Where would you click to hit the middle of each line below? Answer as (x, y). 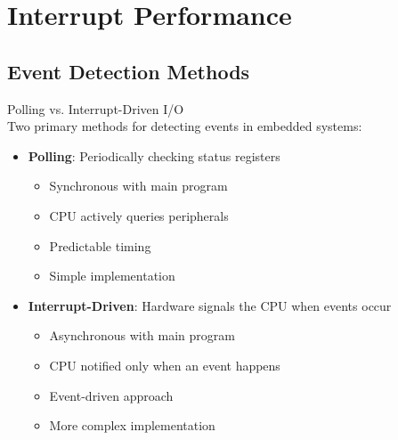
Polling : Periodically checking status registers (154, 155)
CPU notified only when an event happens (165, 365)
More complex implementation (132, 425)
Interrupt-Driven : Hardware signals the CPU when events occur (210, 305)
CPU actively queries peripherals (139, 215)
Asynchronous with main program (142, 335)
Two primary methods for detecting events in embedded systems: (185, 126)
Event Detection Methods (129, 71)
